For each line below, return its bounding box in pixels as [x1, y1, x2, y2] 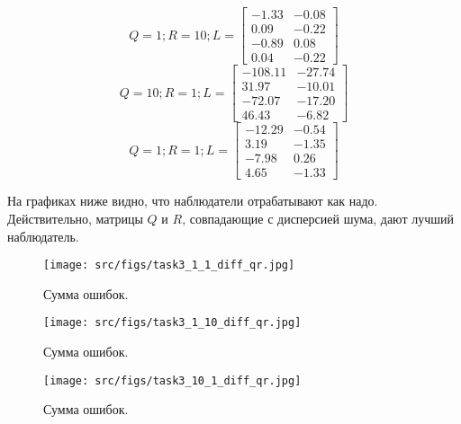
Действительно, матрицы [7, 208, 143, 227]
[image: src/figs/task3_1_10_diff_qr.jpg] [43, 316, 302, 330]
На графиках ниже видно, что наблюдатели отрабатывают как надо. [7, 191, 378, 210]
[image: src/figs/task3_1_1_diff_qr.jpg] [43, 259, 295, 272]
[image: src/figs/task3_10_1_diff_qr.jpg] [43, 374, 302, 387]
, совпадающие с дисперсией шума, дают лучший [182, 208, 454, 227]
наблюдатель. [7, 226, 79, 245]
